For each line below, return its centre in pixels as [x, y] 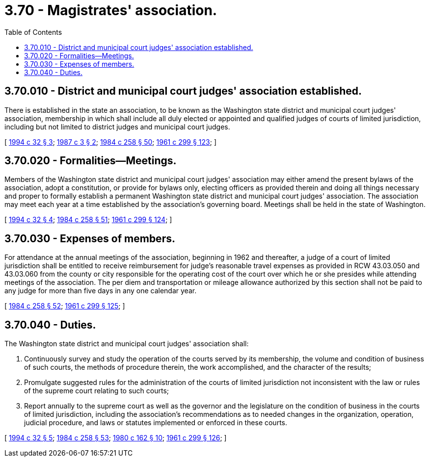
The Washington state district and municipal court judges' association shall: [127, 344]
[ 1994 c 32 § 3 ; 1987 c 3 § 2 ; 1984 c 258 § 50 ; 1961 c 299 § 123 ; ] [111, 142]
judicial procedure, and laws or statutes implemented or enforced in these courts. [156, 423]
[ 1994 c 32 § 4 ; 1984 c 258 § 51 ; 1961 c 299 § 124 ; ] [88, 220]
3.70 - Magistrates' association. [111, 10]
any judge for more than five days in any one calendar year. [101, 291]
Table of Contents [33, 32]
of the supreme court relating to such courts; [97, 391]
